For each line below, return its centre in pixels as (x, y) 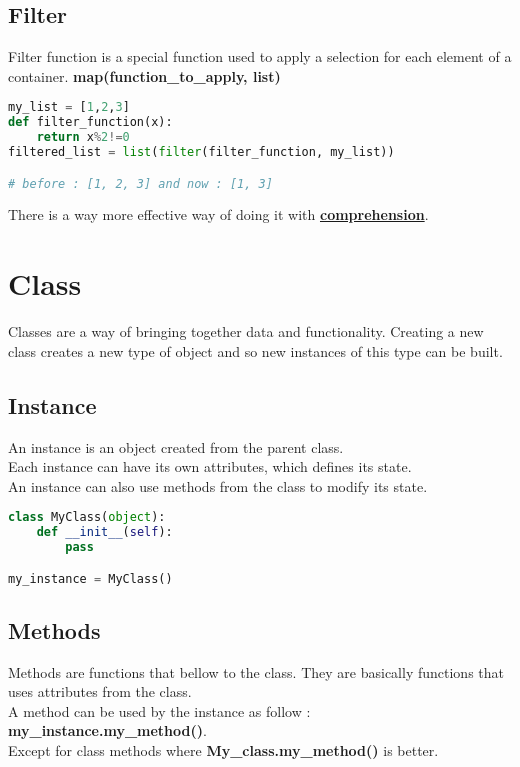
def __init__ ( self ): (104, 532)
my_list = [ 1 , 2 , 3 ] (69, 107)
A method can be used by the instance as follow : (159, 710)
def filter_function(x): (90, 122)
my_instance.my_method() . (107, 730)
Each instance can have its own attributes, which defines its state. (210, 466)
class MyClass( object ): (87, 517)
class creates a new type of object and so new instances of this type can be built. (255, 350)
